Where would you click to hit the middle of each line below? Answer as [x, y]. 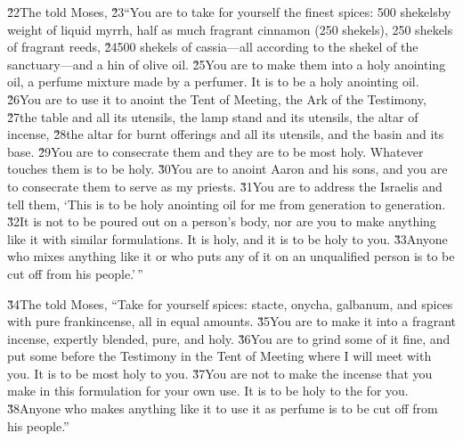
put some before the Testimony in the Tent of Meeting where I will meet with [219, 356]
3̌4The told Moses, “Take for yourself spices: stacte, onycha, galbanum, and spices [230, 303]
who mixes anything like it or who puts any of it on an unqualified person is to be [231, 256]
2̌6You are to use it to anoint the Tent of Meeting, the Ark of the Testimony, [217, 98]
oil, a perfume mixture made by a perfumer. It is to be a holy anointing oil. [213, 82]
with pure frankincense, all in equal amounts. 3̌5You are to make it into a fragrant [231, 321]
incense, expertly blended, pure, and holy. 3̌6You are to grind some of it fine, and [229, 338]
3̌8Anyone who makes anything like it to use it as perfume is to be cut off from [223, 408]
